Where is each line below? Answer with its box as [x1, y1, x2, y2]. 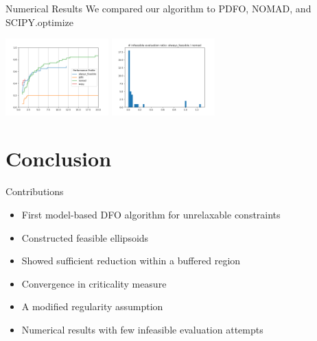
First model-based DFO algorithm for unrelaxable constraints [21, 207, 281, 221]
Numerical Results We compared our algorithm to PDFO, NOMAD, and [5, 1, 312, 15]
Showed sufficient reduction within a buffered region [21, 253, 241, 268]
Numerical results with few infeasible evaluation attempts [21, 322, 263, 336]
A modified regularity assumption [21, 299, 163, 314]
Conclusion [5, 144, 112, 173]
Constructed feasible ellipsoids [21, 230, 149, 244]
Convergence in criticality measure [21, 276, 167, 290]
